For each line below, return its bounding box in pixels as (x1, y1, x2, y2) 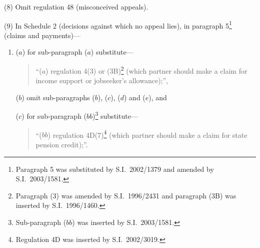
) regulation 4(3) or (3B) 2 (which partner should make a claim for (45, 64, 247, 76)
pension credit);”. (35, 139, 88, 149)
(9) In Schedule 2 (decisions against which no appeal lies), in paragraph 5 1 (4, 19, 232, 31)
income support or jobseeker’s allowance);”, (35, 75, 168, 86)
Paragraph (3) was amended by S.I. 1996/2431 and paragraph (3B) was (15, 190, 236, 200)
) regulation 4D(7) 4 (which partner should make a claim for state (47, 128, 247, 140)
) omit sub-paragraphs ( (21, 92, 95, 102)
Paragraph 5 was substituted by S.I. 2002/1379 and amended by (15, 163, 214, 174)
